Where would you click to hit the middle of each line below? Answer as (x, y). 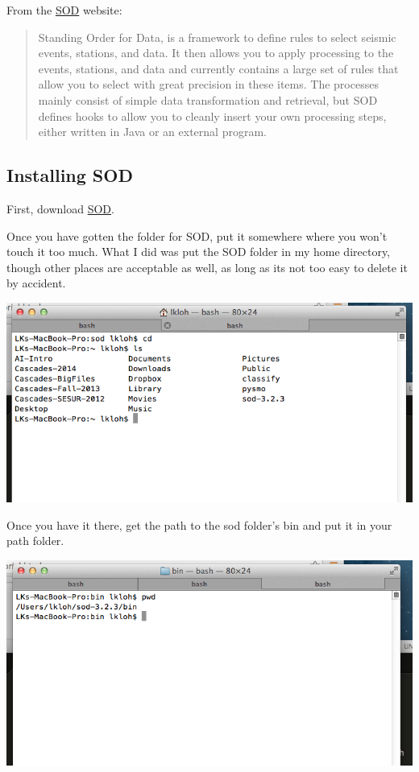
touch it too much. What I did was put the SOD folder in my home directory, (199, 252)
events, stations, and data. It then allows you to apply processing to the (216, 53)
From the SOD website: (64, 10)
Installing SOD (70, 175)
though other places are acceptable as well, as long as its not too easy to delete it (207, 267)
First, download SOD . (60, 208)
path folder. (35, 541)
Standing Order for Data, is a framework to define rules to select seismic (217, 37)
